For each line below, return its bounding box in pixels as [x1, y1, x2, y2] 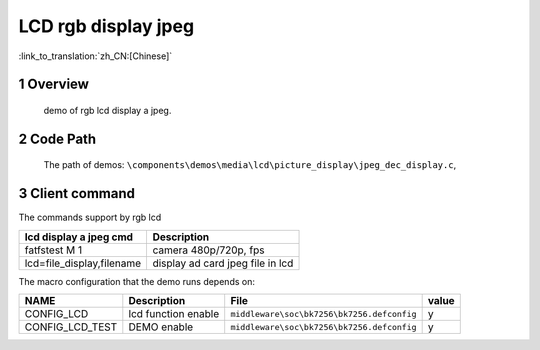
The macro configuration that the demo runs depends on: [18, 275, 255, 287]
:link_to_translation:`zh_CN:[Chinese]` [18, 50, 173, 62]
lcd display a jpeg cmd [24, 230, 134, 244]
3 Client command [18, 185, 135, 202]
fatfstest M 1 [24, 243, 83, 257]
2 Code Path [18, 130, 97, 147]
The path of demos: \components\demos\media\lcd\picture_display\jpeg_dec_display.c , [43, 159, 457, 171]
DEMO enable [128, 320, 194, 334]
